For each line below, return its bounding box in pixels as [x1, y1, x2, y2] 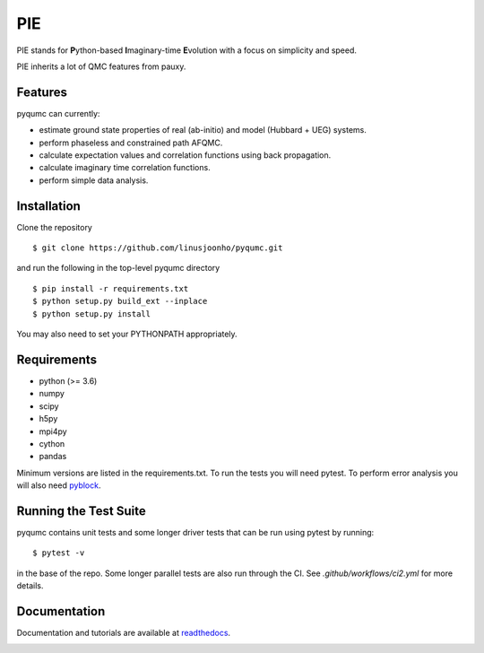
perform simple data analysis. [39, 175, 149, 186]
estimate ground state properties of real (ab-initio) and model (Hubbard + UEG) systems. [39, 125, 367, 135]
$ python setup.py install [32, 309, 151, 318]
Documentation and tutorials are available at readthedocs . [16, 628, 231, 639]
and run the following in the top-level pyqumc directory [16, 263, 220, 274]
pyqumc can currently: [16, 108, 100, 118]
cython [39, 438, 65, 448]
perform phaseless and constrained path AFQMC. [39, 137, 223, 148]
